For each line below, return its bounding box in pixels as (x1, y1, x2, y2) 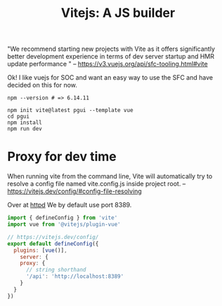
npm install (7, 119, 42, 126)
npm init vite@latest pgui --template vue (7, 107, 133, 114)
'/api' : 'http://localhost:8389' (25, 273, 124, 280)
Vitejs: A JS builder (60, 5, 176, 21)
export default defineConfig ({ (7, 240, 99, 247)
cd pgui (7, 113, 30, 121)
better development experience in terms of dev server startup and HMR (7, 52, 215, 61)
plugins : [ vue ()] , (13, 247, 68, 254)
